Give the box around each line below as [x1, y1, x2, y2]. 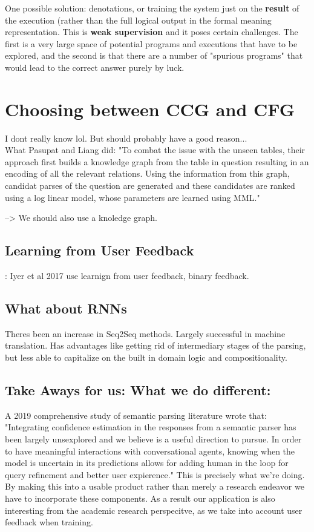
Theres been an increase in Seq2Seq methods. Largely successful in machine [5, 327, 286, 340]
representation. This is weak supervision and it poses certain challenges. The [5, 25, 298, 38]
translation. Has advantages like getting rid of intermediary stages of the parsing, [5, 339, 306, 352]
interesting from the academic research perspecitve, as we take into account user [5, 504, 303, 516]
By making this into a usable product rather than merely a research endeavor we [5, 480, 304, 493]
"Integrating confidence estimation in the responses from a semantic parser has [5, 421, 296, 433]
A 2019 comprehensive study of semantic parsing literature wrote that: [5, 409, 267, 421]
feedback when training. [5, 516, 93, 528]
